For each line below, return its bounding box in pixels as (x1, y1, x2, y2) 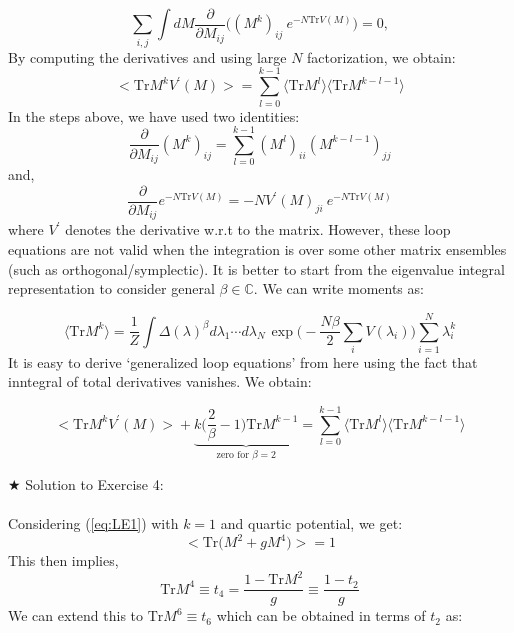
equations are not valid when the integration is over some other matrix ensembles (8, 238, 507, 259)
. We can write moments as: (253, 278, 424, 299)
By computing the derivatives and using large (8, 46, 287, 67)
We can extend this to (8, 605, 144, 626)
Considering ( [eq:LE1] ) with (8, 513, 179, 534)
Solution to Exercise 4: (25, 473, 164, 494)
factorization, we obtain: (307, 46, 456, 67)
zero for (216, 450, 249, 461)
